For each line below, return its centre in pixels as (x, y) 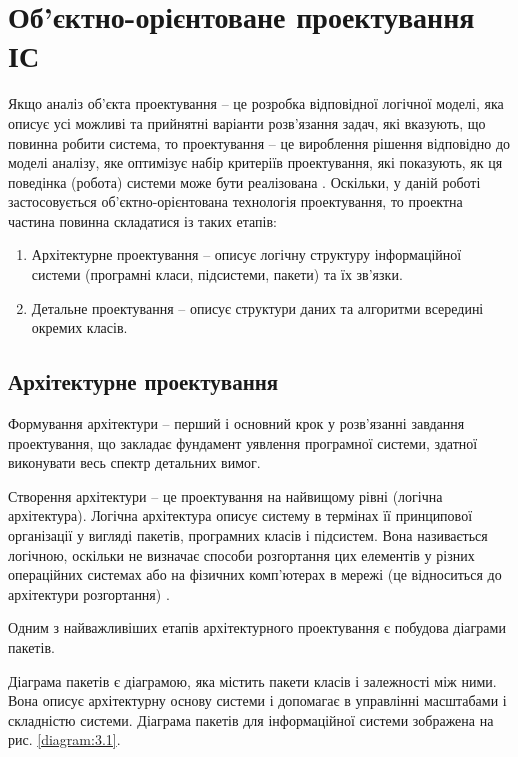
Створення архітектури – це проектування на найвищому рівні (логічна (225, 495)
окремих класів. (79, 327)
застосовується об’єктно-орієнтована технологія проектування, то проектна (235, 201)
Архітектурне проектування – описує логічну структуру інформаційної (246, 254)
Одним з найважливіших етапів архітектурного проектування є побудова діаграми (257, 627)
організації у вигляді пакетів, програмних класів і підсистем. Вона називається (248, 535)
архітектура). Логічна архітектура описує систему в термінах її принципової (240, 515)
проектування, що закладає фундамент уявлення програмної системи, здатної (243, 442)
